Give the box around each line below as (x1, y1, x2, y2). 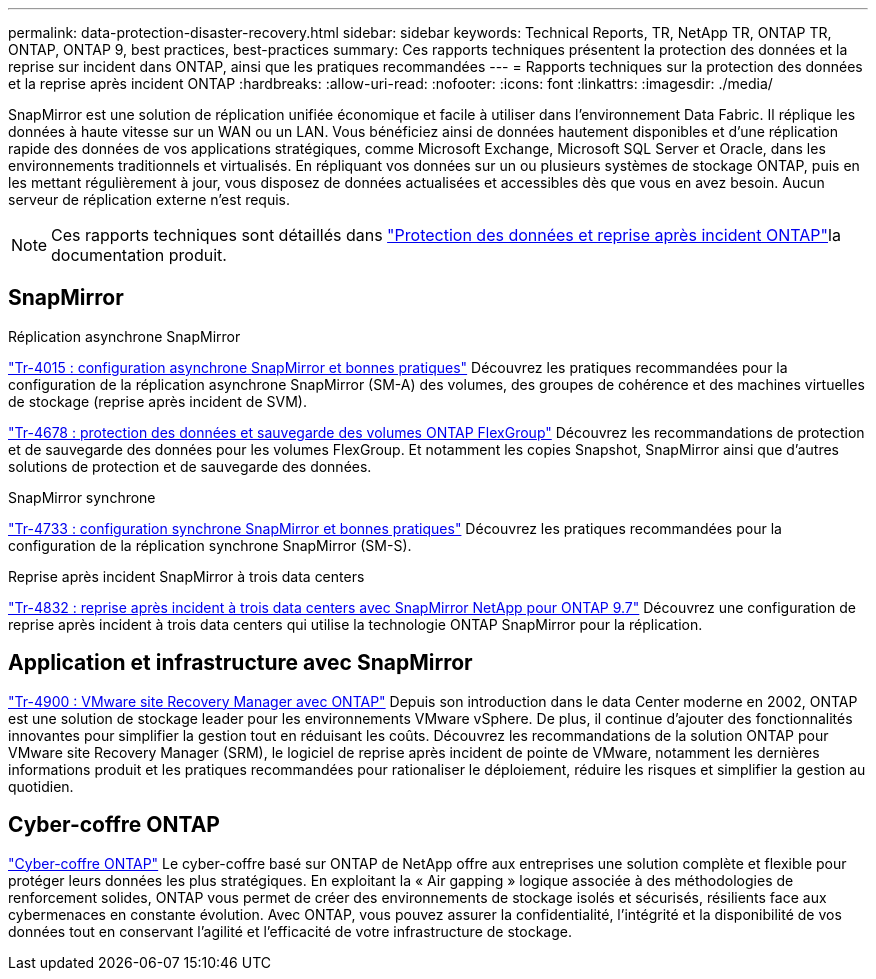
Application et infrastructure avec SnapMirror (8, 650, 473, 676)
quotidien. (8, 777, 74, 795)
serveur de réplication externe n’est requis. (8, 191, 291, 208)
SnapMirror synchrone (8, 488, 156, 506)
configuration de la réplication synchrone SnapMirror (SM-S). (8, 536, 412, 554)
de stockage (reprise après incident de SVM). (8, 392, 307, 410)
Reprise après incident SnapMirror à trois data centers (8, 567, 365, 585)
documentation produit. (51, 245, 227, 265)
